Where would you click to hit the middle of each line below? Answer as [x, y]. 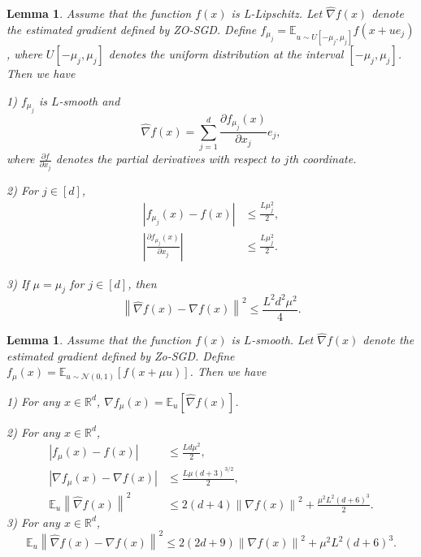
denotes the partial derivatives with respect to [168, 159]
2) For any [33, 432]
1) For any [33, 401]
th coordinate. [323, 159]
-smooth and [89, 100]
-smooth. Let [282, 340]
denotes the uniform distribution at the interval [226, 54]
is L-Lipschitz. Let [277, 13]
